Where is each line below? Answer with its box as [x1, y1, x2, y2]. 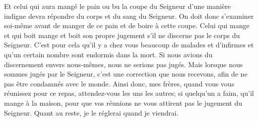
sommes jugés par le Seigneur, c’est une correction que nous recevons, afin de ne [4, 69, 248, 79]
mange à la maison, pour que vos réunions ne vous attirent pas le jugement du [4, 97, 242, 108]
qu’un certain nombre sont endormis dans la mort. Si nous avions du [4, 49, 213, 59]
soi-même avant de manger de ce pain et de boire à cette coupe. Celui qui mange [4, 20, 250, 31]
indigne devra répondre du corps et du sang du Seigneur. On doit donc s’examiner [4, 10, 254, 21]
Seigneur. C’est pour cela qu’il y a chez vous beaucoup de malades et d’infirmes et [4, 40, 254, 50]
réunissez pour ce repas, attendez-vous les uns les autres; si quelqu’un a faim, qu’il [4, 88, 254, 98]
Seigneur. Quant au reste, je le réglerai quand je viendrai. [4, 107, 179, 118]
